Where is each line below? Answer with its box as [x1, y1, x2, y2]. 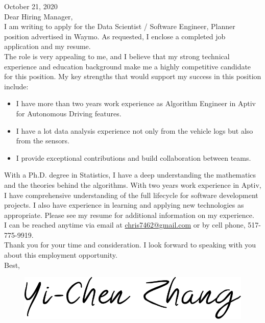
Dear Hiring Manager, [4, 11, 73, 21]
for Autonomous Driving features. [16, 108, 122, 118]
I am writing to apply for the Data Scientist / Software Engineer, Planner [4, 21, 235, 32]
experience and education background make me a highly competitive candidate [4, 61, 251, 71]
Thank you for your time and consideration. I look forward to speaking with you [4, 239, 256, 250]
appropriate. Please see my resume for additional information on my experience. [4, 209, 254, 220]
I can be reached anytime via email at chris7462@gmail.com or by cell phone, [4, 219, 246, 230]
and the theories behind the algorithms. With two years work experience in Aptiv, [4, 179, 261, 190]
